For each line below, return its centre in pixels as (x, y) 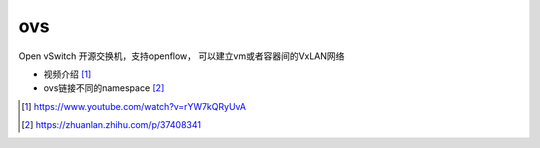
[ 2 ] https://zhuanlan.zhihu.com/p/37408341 (111, 125)
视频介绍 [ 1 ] (67, 74)
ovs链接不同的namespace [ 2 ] (104, 88)
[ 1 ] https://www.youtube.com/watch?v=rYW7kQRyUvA (134, 106)
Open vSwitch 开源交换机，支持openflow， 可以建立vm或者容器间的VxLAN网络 (181, 56)
